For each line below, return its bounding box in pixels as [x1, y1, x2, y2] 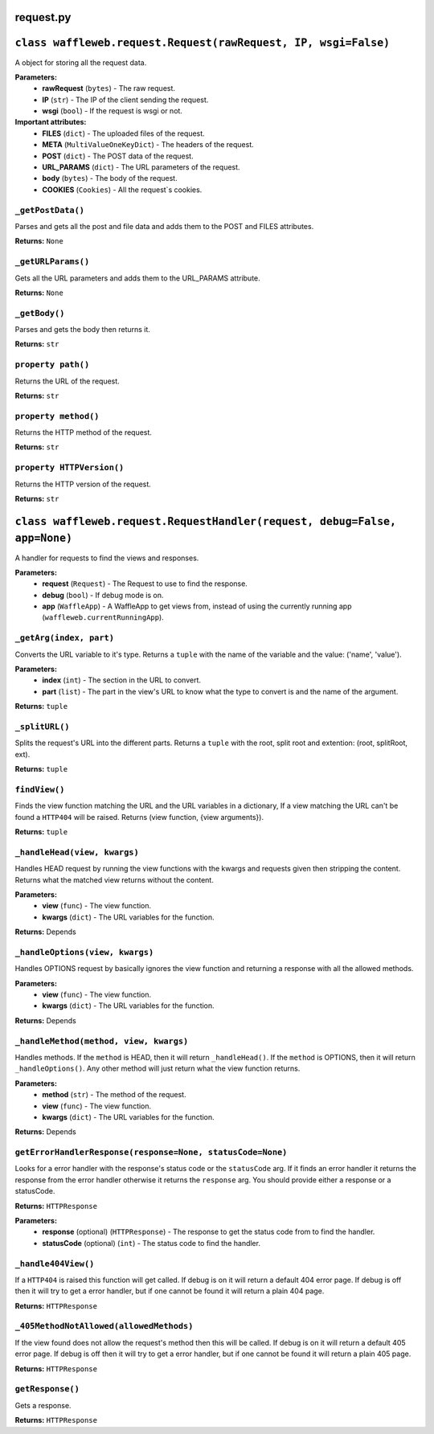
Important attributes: [14, 117, 87, 127]
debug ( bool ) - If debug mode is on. [42, 590, 164, 600]
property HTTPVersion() [14, 462, 125, 473]
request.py [14, 10, 72, 24]
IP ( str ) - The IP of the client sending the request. [42, 95, 209, 104]
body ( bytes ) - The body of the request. [42, 174, 178, 183]
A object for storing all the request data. [14, 57, 147, 68]
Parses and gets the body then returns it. [14, 325, 150, 334]
